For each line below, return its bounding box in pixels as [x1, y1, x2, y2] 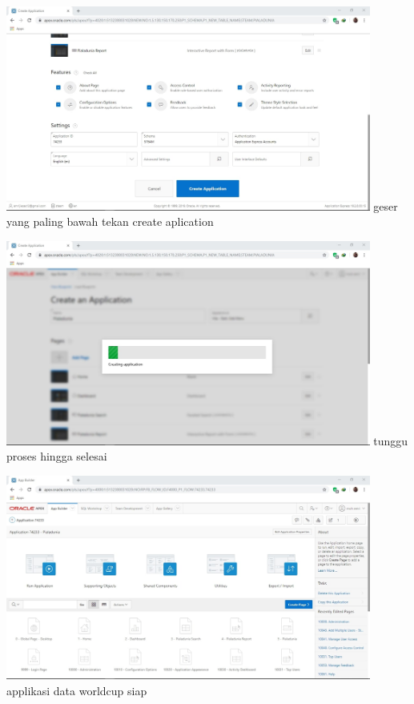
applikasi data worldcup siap [6, 682, 147, 698]
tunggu [373, 432, 408, 449]
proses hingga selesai [6, 448, 107, 465]
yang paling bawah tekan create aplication [6, 213, 214, 230]
